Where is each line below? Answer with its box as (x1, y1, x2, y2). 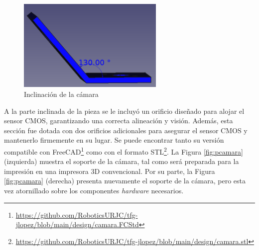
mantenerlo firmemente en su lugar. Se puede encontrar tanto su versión (4, 135, 224, 145)
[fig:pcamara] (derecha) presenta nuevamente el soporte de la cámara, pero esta (4, 175, 246, 186)
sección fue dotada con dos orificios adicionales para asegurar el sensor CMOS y (4, 125, 248, 135)
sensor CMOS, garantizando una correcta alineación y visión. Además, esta (4, 115, 233, 126)
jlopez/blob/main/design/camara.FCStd (15, 219, 139, 230)
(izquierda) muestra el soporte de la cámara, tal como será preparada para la (4, 156, 239, 167)
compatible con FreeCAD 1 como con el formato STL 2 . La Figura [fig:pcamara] (4, 145, 243, 157)
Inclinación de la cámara (24, 89, 99, 99)
